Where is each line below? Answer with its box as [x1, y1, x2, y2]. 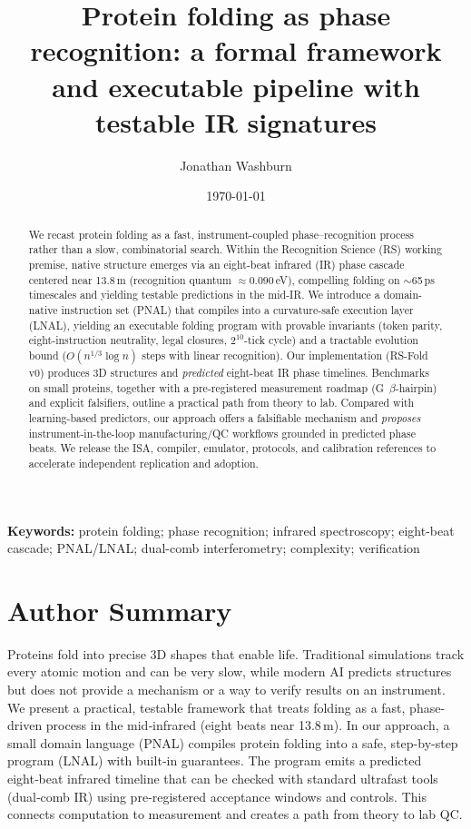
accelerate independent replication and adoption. [28, 455, 259, 470]
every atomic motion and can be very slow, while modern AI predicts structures [7, 662, 452, 681]
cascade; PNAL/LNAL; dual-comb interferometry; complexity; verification [7, 538, 420, 558]
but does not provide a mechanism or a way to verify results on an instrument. [7, 680, 446, 699]
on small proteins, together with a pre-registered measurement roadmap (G [28, 380, 385, 395]
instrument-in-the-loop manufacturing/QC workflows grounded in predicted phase [28, 425, 416, 440]
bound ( [28, 347, 67, 362]
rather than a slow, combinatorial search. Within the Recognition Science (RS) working [28, 242, 442, 257]
